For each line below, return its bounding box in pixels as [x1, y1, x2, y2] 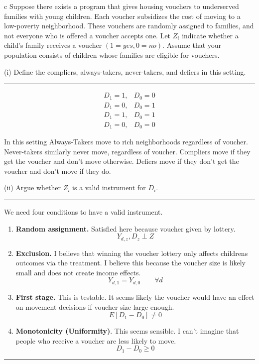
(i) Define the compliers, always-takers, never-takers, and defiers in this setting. [4, 66, 246, 77]
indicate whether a [182, 30, 239, 40]
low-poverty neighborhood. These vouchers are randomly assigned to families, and [4, 20, 254, 31]
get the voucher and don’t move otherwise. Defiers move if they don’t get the [4, 156, 239, 166]
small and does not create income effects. [15, 267, 141, 277]
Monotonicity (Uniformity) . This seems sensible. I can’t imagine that [15, 326, 239, 336]
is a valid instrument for [72, 182, 146, 193]
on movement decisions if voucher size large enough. [15, 301, 174, 312]
